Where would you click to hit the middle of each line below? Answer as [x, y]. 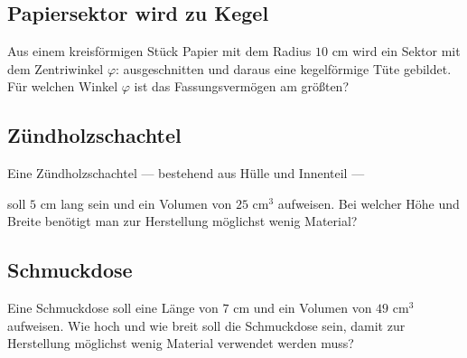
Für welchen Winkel [63, 86]
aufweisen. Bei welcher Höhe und [369, 203]
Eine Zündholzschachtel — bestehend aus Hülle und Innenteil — [186, 173]
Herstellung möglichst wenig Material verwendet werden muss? [181, 343]
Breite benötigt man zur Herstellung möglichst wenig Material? [182, 221]
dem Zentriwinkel [56, 68]
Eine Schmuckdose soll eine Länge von [113, 308]
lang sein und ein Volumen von [146, 203]
